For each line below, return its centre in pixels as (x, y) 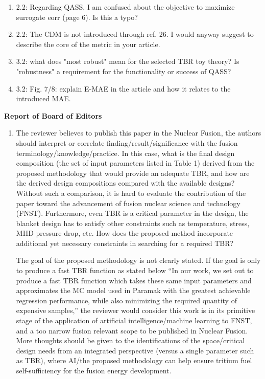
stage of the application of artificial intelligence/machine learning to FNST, (134, 320)
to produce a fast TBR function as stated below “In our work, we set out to (135, 270)
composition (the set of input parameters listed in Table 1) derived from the (135, 163)
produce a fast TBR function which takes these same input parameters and (134, 280)
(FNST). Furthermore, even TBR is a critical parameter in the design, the (132, 213)
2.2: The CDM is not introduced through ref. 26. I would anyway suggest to (135, 34)
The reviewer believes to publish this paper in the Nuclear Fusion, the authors (139, 133)
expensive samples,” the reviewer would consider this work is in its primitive (136, 310)
